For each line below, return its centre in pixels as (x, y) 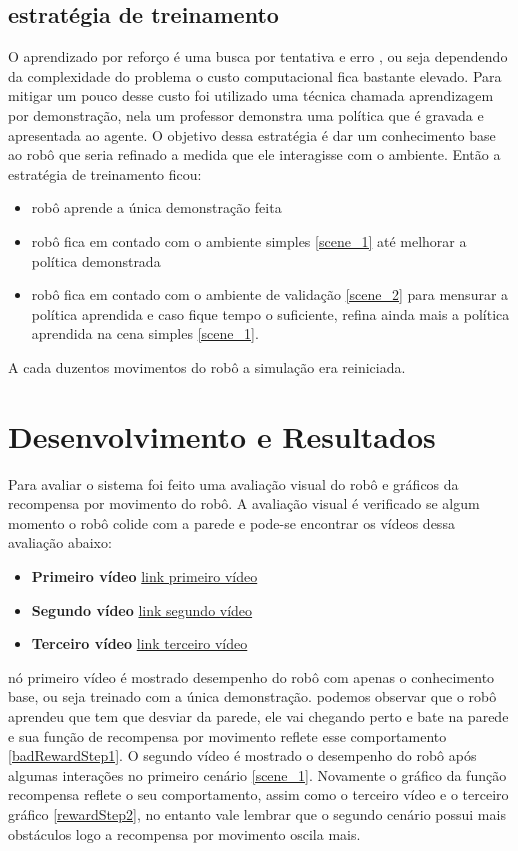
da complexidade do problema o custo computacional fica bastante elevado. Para (255, 75)
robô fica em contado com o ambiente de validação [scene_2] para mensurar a (270, 294)
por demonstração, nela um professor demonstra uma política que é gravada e (246, 114)
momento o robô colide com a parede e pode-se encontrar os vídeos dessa (231, 522)
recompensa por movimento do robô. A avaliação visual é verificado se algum (244, 503)
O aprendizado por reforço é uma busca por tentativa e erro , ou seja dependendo (258, 56)
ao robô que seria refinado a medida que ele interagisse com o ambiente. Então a (254, 154)
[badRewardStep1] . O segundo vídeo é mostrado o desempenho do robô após (242, 755)
